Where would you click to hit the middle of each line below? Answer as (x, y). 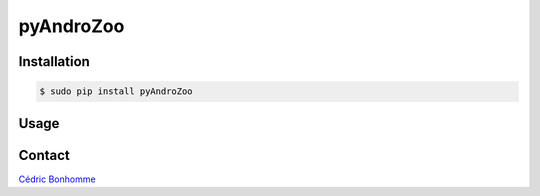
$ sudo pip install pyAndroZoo (116, 91)
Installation (54, 61)
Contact (44, 155)
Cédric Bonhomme (57, 179)
